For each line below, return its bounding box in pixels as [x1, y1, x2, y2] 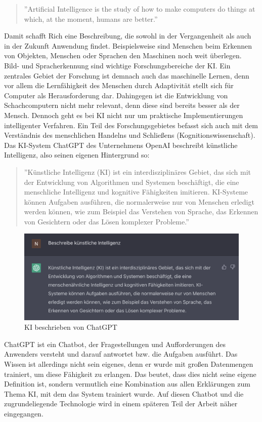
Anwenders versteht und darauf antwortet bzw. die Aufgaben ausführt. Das [4, 349, 238, 359]
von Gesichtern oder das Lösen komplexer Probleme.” [24, 216, 189, 226]
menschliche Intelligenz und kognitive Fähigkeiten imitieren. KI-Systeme [24, 186, 248, 197]
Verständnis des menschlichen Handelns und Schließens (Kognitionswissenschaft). [4, 130, 255, 140]
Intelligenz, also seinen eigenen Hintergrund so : [4, 149, 150, 160]
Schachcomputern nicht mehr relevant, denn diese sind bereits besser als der [4, 100, 240, 110]
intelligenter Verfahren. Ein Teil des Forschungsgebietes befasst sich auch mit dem [4, 120, 258, 130]
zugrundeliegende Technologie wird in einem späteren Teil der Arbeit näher [4, 398, 238, 409]
